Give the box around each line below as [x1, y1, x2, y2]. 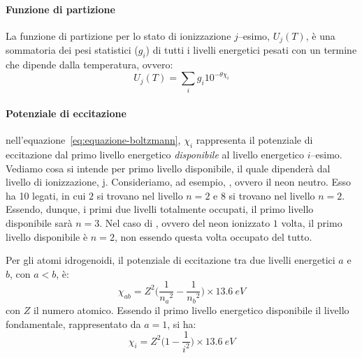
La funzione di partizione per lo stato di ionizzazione [6, 28, 231, 43]
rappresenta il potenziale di [196, 133, 313, 147]
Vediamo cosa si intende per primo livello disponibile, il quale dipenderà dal [6, 161, 331, 175]
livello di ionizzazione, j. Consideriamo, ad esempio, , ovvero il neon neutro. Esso [6, 174, 352, 189]
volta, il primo [281, 216, 342, 230]
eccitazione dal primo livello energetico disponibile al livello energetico [6, 147, 305, 162]
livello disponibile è [6, 229, 88, 244]
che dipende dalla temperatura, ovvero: [6, 57, 173, 72]
